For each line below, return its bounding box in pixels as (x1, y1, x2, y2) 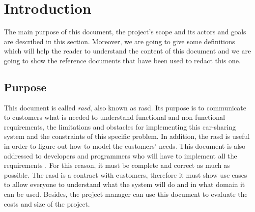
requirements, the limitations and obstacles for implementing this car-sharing (4, 121, 236, 132)
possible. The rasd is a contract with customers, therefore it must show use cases (4, 169, 247, 180)
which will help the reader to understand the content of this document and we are (4, 46, 251, 56)
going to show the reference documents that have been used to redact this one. (4, 55, 241, 65)
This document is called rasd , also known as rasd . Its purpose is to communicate (4, 102, 246, 112)
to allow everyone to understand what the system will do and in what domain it (4, 179, 245, 189)
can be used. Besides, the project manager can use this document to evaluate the (4, 189, 248, 199)
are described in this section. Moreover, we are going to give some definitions (4, 36, 235, 46)
